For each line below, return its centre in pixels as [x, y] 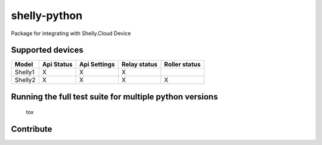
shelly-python [47, 15]
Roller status [182, 64]
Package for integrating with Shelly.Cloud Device [71, 33]
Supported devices [47, 50]
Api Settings [97, 64]
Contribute [32, 129]
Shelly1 [25, 72]
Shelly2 [25, 80]
